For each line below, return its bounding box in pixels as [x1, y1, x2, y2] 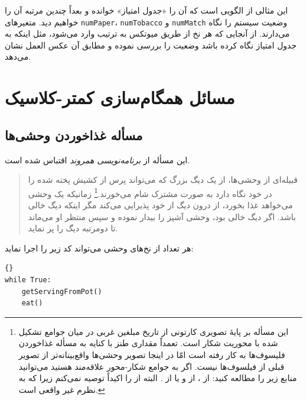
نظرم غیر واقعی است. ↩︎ [18, 383, 105, 395]
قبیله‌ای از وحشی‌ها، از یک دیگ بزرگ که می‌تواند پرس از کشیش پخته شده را [28, 173, 298, 186]
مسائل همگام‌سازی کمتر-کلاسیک [5, 85, 235, 109]
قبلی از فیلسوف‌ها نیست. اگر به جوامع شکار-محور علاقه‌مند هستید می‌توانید [18, 360, 285, 372]
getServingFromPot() [21, 287, 102, 296]
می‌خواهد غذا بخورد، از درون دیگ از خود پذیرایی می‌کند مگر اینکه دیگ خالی [28, 199, 293, 211]
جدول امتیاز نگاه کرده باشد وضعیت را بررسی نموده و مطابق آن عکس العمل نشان [5, 38, 297, 51]
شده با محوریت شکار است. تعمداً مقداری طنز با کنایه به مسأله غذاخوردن [18, 337, 278, 349]
